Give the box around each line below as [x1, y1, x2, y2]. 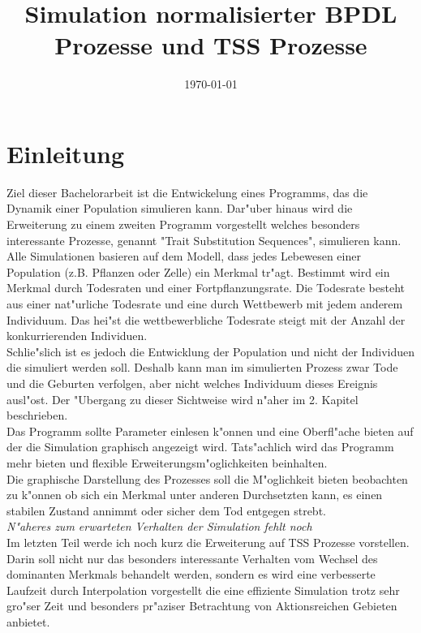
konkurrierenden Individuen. [6, 327, 148, 344]
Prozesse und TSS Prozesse [54, 28, 367, 62]
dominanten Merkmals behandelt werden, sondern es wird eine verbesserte [6, 566, 376, 583]
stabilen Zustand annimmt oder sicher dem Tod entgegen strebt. [6, 502, 326, 519]
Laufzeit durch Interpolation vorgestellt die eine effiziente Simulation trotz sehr [6, 581, 400, 598]
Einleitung [6, 136, 125, 170]
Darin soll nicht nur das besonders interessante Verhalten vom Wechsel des [6, 549, 378, 566]
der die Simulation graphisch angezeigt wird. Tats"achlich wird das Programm [6, 438, 394, 455]
